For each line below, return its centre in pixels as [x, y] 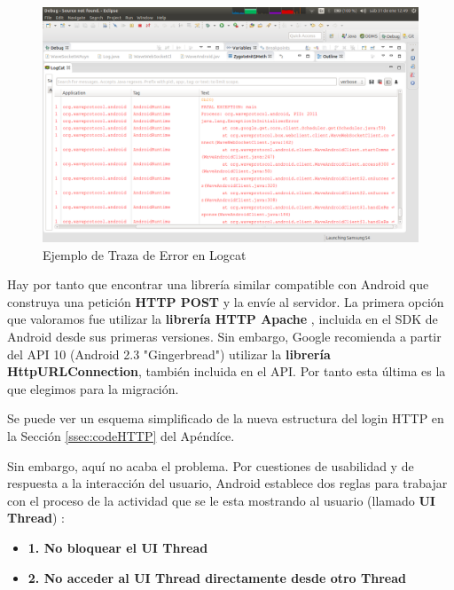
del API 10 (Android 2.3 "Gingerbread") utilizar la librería [169, 354]
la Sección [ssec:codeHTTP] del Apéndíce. [121, 435]
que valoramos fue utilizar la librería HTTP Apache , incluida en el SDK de [223, 319]
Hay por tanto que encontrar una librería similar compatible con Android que [218, 284]
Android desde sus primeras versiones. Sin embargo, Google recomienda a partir [224, 336]
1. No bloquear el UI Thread [118, 547]
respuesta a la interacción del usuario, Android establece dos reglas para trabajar [227, 483]
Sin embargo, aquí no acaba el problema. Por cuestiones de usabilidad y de [211, 465]
